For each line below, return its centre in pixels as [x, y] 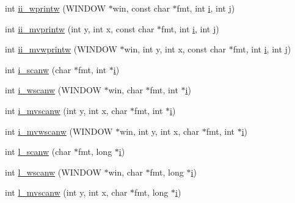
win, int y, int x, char [160, 131]
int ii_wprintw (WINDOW [56, 8]
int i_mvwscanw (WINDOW [59, 131]
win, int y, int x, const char [175, 49]
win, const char [141, 8]
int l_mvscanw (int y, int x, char [66, 192]
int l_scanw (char [38, 151]
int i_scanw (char [38, 69]
